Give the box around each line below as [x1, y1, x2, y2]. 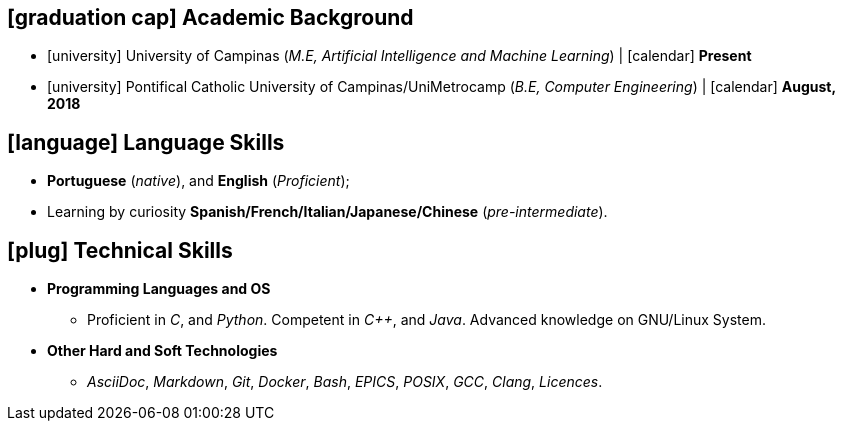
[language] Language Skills [7, 129, 285, 155]
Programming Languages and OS [47, 280, 271, 298]
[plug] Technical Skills [7, 237, 233, 263]
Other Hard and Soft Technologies [47, 342, 278, 360]
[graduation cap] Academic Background [7, 5, 414, 30]
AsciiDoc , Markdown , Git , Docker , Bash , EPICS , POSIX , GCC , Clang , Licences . [87, 373, 603, 391]
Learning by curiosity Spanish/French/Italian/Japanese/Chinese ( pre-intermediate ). [47, 203, 608, 221]
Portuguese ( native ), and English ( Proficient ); [47, 172, 350, 190]
